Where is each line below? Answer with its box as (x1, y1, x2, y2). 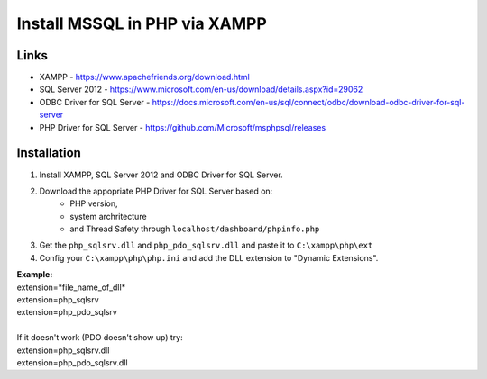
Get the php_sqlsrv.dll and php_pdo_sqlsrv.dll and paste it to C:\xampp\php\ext (39, 239, 373, 251)
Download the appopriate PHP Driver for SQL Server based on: (39, 185, 273, 196)
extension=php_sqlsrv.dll (16, 345, 110, 356)
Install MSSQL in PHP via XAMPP (16, 14, 268, 33)
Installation (16, 145, 81, 161)
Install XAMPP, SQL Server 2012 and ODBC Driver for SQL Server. (39, 169, 283, 180)
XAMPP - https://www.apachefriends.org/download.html (39, 72, 250, 83)
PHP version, (69, 198, 118, 209)
